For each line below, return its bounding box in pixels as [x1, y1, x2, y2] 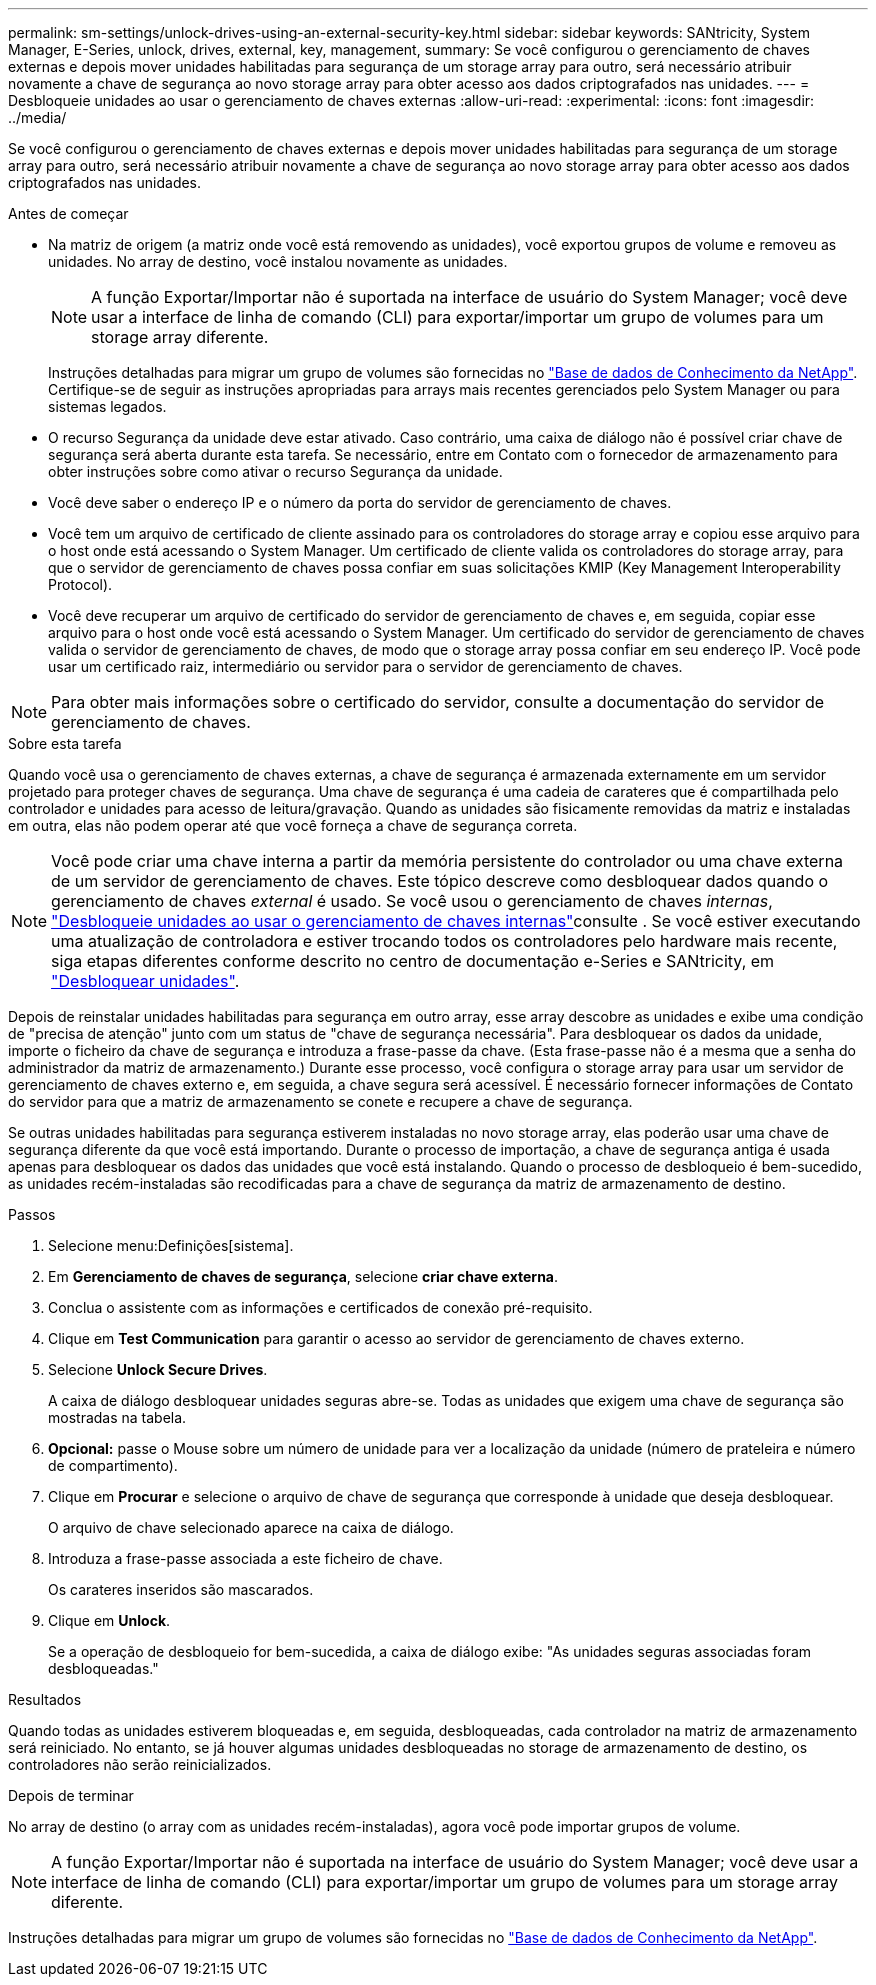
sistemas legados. [48, 398, 167, 415]
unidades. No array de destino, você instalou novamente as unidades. [48, 253, 508, 270]
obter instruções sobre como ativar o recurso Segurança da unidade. [48, 463, 503, 480]
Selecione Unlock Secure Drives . [48, 1361, 268, 1378]
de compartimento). [48, 1457, 178, 1474]
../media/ [8, 109, 67, 126]
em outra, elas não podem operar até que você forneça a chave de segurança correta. [8, 817, 578, 834]
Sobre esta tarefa [8, 735, 122, 752]
